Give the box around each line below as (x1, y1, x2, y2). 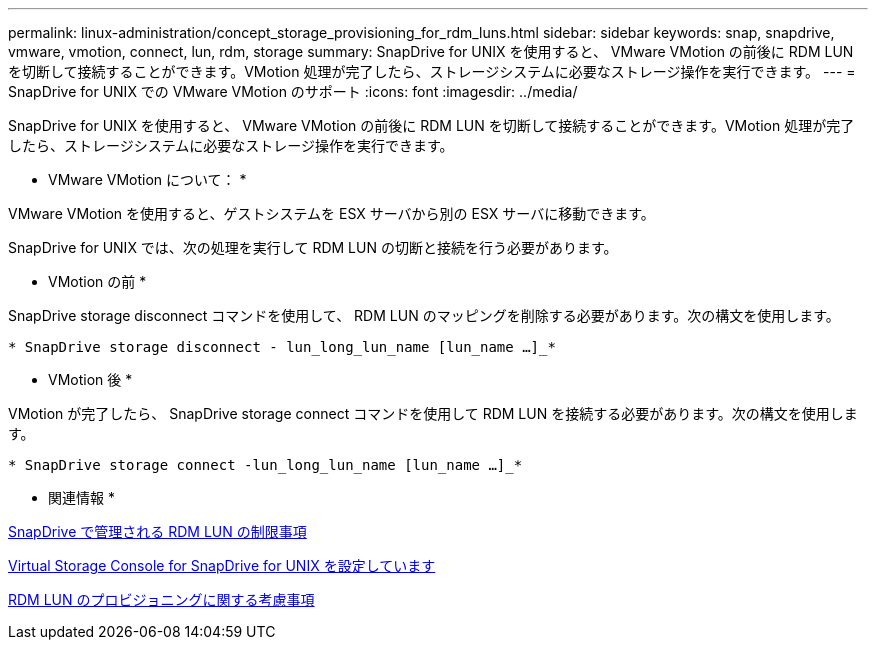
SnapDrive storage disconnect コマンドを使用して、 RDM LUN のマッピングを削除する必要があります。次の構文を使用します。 (8, 307, 840, 324)
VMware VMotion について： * (48, 171, 247, 188)
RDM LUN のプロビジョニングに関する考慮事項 (8, 591, 315, 608)
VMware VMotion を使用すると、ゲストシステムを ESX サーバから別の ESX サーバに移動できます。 (8, 205, 655, 222)
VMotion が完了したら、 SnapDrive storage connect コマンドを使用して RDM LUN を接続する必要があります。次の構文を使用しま (8, 405, 858, 422)
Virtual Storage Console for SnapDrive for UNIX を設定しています (8, 557, 436, 574)
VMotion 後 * (48, 371, 133, 388)
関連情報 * (48, 489, 115, 506)
